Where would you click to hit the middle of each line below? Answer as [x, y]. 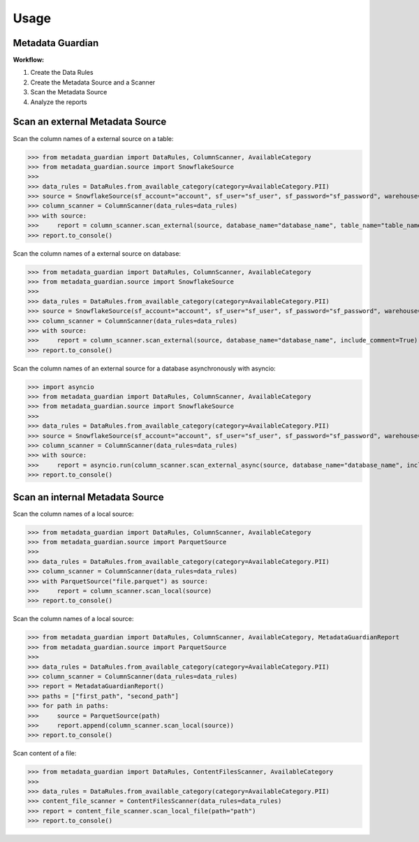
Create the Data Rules [62, 73]
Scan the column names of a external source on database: [97, 253]
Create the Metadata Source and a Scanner [93, 82]
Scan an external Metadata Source [90, 122]
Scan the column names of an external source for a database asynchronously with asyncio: [144, 368]
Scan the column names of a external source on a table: [93, 138]
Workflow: [29, 60]
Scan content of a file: [45, 753]
